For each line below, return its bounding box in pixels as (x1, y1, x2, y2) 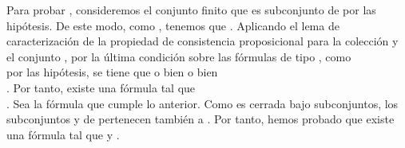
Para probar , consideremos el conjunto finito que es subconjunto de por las (6, 2, 376, 18)
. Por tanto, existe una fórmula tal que (6, 79, 196, 95)
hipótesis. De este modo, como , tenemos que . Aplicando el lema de (6, 17, 339, 33)
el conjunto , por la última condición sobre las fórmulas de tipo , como (6, 48, 351, 64)
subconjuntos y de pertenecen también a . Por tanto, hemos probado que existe (6, 111, 395, 127)
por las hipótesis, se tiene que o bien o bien (6, 64, 218, 80)
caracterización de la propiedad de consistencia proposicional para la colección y (6, 33, 399, 49)
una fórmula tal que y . (6, 126, 120, 142)
